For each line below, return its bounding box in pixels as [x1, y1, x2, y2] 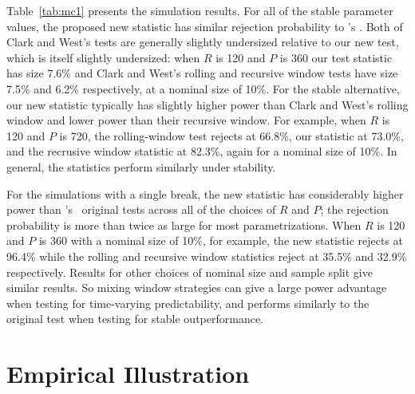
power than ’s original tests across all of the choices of [6, 201, 276, 218]
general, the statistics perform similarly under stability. [6, 158, 276, 175]
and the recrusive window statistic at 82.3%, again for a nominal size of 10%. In [6, 143, 397, 160]
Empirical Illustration [6, 357, 250, 390]
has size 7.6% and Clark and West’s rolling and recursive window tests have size [6, 65, 398, 81]
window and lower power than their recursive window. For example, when [6, 112, 366, 128]
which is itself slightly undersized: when [6, 49, 200, 65]
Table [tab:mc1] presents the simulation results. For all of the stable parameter [6, 2, 393, 18]
